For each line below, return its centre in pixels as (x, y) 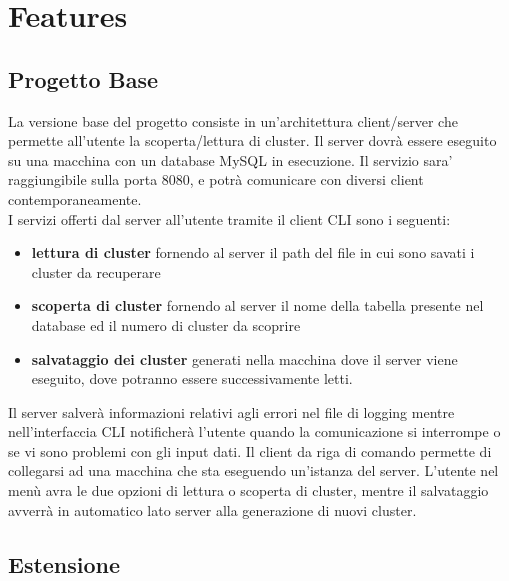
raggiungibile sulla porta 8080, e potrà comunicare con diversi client (216, 179)
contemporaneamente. (75, 198)
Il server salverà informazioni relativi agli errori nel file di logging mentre (231, 411)
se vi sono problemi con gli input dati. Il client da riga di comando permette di (250, 450)
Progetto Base (83, 78)
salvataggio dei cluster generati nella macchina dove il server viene (244, 358)
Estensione (64, 563)
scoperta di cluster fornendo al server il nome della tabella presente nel (257, 305)
